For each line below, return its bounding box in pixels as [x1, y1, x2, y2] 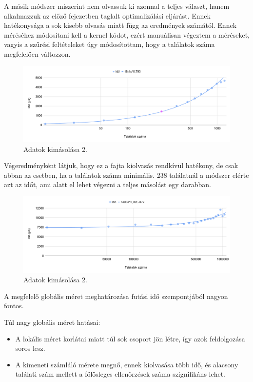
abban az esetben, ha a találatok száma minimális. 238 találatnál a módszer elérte [4, 170, 249, 180]
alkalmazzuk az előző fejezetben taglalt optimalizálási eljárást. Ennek [4, 10, 211, 21]
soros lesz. [15, 343, 45, 353]
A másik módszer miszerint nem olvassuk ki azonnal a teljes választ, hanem [4, 1, 230, 11]
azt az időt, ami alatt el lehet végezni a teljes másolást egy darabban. [4, 179, 211, 190]
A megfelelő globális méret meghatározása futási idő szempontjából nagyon [4, 291, 228, 301]
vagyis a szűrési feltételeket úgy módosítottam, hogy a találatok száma [4, 39, 215, 49]
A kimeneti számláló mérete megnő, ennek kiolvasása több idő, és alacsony [15, 359, 238, 369]
